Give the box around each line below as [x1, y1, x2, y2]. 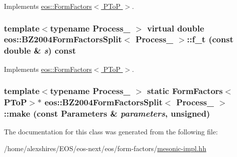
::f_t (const [187, 33, 234, 45]
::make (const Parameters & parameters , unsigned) [4, 107, 210, 120]
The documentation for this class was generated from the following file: [4, 126, 218, 137]
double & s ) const [4, 44, 76, 57]
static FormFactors [147, 85, 223, 97]
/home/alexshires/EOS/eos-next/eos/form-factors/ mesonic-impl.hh [4, 143, 207, 153]
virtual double [147, 22, 205, 34]
